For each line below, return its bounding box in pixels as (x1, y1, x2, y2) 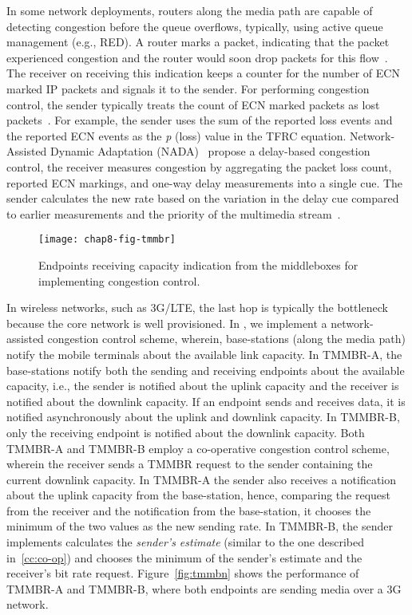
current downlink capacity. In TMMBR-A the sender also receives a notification (6, 471, 397, 487)
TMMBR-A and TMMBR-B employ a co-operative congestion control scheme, (6, 440, 390, 456)
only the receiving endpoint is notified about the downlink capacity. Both (6, 424, 365, 440)
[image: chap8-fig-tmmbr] (38, 234, 176, 246)
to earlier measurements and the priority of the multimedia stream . (6, 205, 341, 222)
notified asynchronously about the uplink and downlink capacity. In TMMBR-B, (6, 408, 400, 425)
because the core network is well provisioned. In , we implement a (6, 314, 327, 331)
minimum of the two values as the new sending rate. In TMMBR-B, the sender (6, 518, 393, 534)
